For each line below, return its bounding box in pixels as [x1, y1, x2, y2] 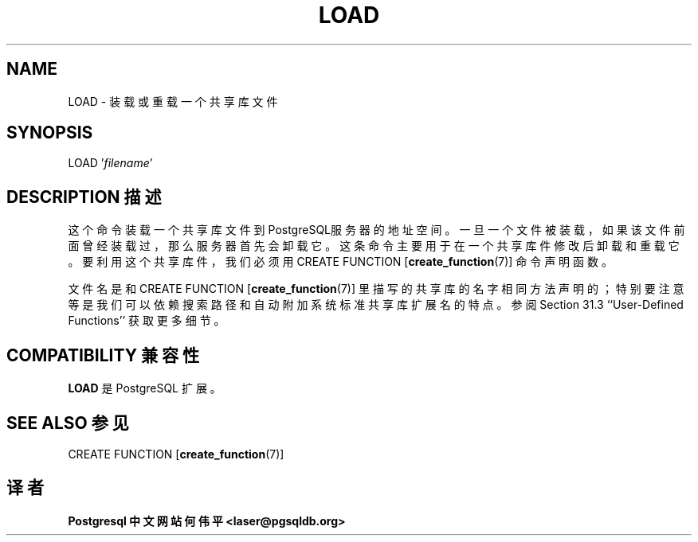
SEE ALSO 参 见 [6, 412, 129, 433]
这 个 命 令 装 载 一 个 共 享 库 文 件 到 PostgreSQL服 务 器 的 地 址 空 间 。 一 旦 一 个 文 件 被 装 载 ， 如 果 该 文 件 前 [68, 223, 685, 237]
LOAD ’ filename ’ [68, 156, 153, 170]
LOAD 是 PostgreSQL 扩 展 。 [68, 381, 222, 396]
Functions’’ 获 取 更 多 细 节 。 [68, 314, 225, 328]
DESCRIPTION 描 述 [6, 186, 162, 207]
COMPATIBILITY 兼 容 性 [6, 345, 199, 365]
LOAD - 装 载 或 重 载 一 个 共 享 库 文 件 [68, 94, 278, 108]
